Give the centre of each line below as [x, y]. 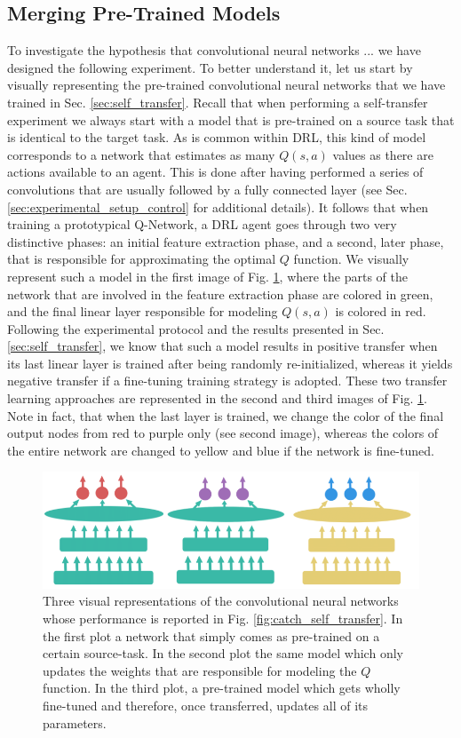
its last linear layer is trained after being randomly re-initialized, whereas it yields [230, 363]
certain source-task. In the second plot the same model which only [223, 653]
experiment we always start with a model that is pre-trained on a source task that [231, 119]
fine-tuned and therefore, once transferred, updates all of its [206, 705]
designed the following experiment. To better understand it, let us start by [210, 67]
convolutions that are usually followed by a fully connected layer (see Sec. [207, 189]
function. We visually [351, 259]
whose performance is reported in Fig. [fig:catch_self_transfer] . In [223, 618]
